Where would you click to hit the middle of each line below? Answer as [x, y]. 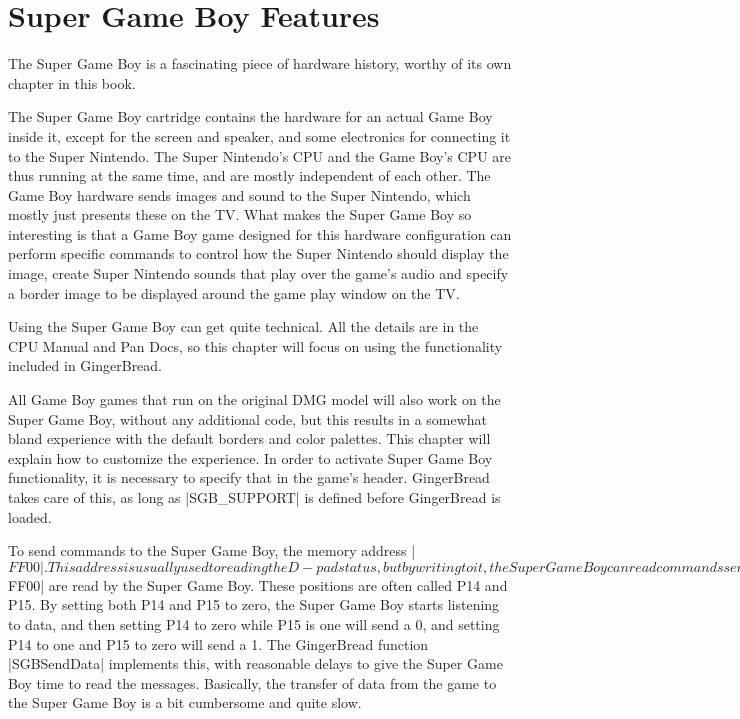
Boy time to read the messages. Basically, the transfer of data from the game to [252, 682]
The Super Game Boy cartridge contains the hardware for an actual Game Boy [250, 116]
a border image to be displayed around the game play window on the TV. [234, 292]
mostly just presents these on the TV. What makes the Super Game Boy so [240, 214]
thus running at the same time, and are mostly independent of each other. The [249, 175]
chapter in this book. [72, 82]
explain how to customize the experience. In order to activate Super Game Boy [250, 457]
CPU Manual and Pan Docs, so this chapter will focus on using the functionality [255, 345]
